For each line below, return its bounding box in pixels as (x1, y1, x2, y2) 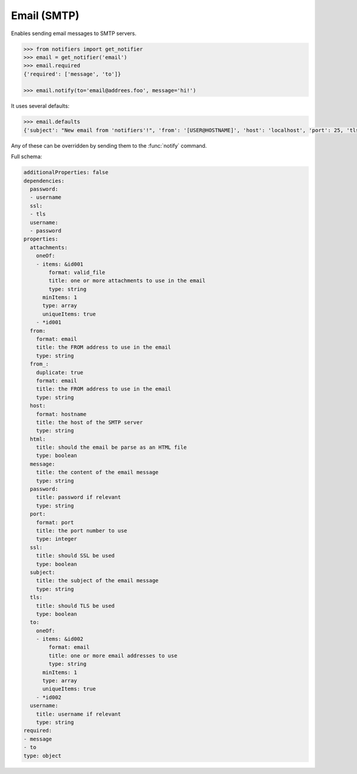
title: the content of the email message (36, 469, 159, 476)
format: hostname (36, 411, 87, 417)
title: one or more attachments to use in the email (48, 277, 206, 284)
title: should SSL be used (36, 553, 115, 559)
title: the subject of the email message (36, 578, 159, 584)
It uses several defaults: (11, 102, 70, 110)
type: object (23, 752, 62, 759)
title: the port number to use (36, 528, 127, 534)
